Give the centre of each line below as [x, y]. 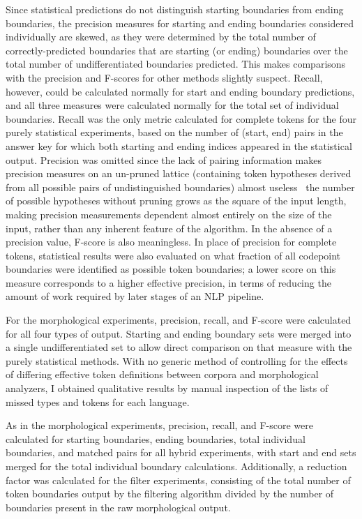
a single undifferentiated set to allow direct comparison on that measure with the [179, 347]
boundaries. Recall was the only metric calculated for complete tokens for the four [181, 118]
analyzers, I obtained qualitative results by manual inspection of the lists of [167, 388]
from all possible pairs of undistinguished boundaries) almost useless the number [180, 187]
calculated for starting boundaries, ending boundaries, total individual [156, 438]
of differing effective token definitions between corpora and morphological [162, 374]
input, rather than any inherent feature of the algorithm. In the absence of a [169, 228]
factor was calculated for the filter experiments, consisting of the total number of [178, 480]
